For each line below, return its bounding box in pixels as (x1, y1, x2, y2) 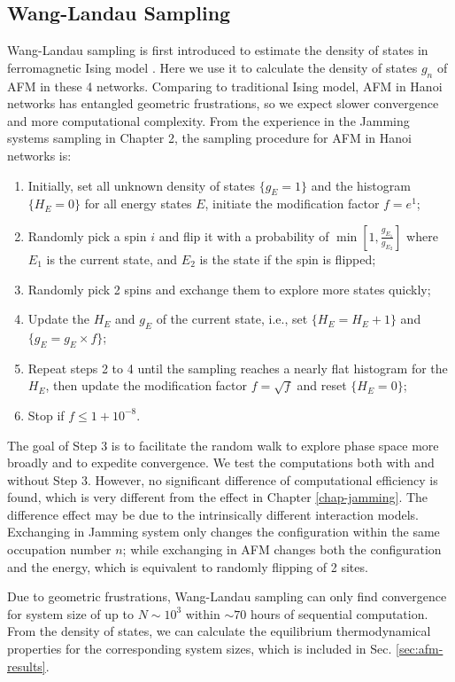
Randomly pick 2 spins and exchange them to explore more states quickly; (27, 279, 431, 298)
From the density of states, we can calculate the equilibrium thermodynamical (7, 622, 431, 640)
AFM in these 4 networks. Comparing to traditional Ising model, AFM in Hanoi (7, 76, 443, 95)
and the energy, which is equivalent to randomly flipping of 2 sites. (7, 557, 368, 576)
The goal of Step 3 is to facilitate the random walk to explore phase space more (7, 435, 439, 454)
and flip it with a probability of (158, 226, 329, 245)
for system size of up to (7, 604, 134, 623)
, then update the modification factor (45, 376, 248, 395)
